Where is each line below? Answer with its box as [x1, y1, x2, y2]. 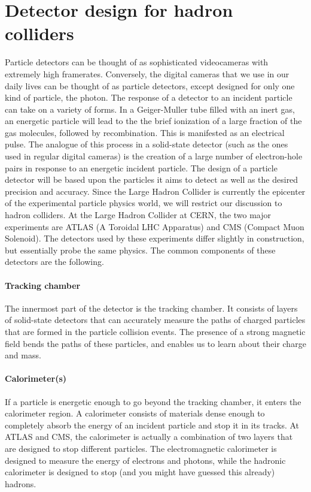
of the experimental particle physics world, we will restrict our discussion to [5, 197, 282, 209]
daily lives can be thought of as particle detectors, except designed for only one [5, 79, 295, 92]
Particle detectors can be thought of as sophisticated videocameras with [5, 56, 269, 68]
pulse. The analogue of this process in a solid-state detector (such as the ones [5, 138, 288, 150]
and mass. [5, 349, 41, 361]
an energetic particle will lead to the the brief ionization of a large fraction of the [5, 114, 302, 127]
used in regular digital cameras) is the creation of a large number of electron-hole [5, 150, 303, 162]
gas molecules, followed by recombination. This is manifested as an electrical [5, 126, 285, 138]
